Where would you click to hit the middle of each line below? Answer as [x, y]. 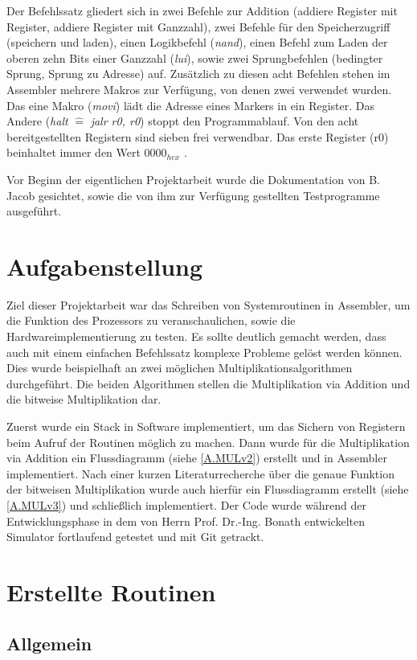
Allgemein [49, 643]
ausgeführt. [34, 211]
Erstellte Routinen [111, 591]
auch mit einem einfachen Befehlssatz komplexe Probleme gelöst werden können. [204, 352]
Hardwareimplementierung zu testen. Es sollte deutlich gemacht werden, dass [196, 336]
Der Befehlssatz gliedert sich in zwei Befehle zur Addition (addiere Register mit [202, 10]
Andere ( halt [37, 121]
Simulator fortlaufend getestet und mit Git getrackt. [135, 537]
